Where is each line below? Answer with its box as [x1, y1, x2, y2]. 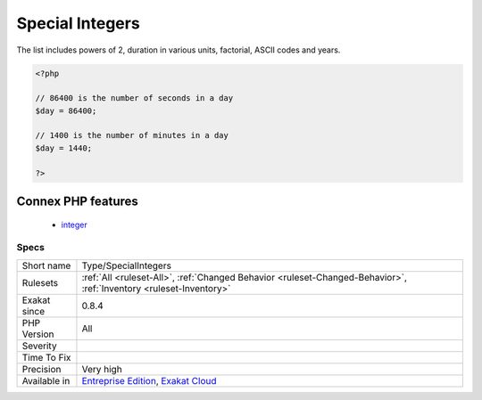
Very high [81, 363, 122, 375]
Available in [21, 374, 71, 387]
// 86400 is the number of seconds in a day [35, 94, 234, 103]
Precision [21, 363, 62, 375]
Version [21, 328, 54, 340]
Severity [21, 339, 57, 352]
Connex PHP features [16, 194, 138, 209]
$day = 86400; [35, 105, 97, 116]
